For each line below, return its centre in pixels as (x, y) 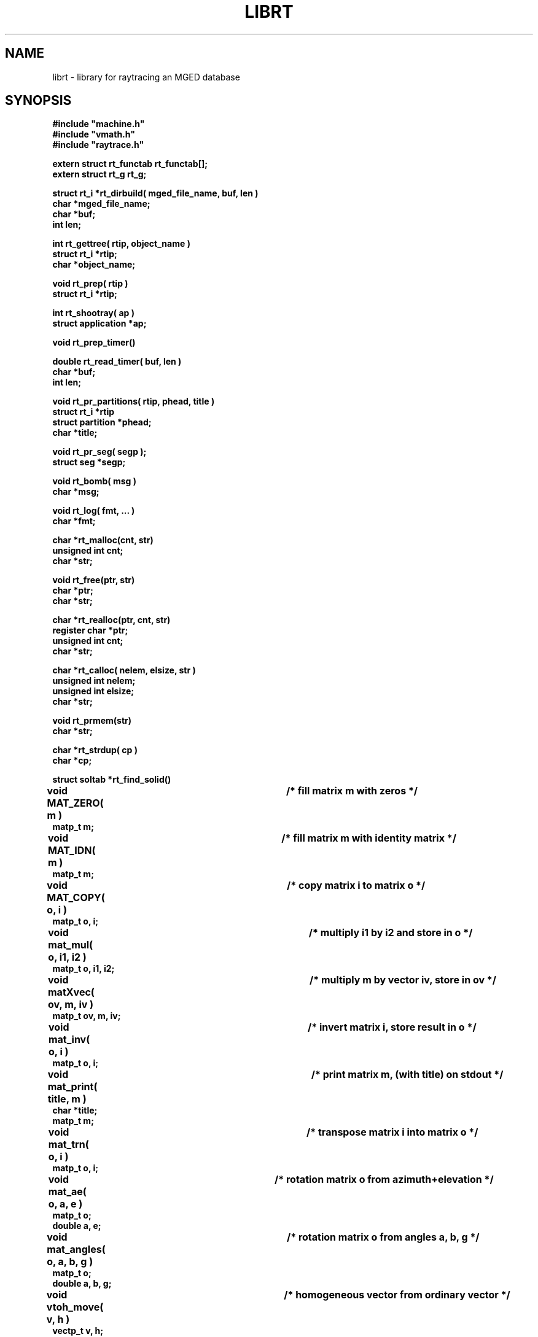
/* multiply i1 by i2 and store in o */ (391, 933)
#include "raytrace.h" (98, 145)
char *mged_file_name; (101, 204)
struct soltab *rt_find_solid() (112, 780)
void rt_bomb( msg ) (94, 481)
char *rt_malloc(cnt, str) (103, 540)
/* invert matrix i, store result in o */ (392, 1027)
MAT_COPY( (76, 898)
